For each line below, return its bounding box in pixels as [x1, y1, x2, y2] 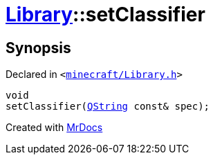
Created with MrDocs [6, 121, 103, 134]
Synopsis [6, 39, 71, 57]
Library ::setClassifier [6, 3, 205, 26]
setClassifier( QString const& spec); [6, 101, 210, 112]
